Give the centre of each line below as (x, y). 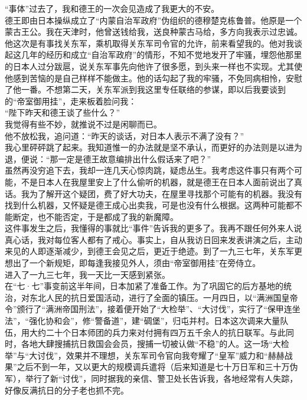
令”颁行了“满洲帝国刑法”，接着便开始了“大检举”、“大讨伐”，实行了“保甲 (144, 309)
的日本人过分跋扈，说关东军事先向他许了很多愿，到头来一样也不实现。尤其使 (153, 66)
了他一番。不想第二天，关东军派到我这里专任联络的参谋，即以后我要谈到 (145, 89)
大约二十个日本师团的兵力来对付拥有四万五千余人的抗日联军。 (149, 332)
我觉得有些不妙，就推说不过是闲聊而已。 (83, 124)
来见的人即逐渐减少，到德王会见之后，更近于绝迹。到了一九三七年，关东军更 (153, 251)
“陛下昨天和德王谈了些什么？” (63, 112)
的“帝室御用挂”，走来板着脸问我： (71, 101)
